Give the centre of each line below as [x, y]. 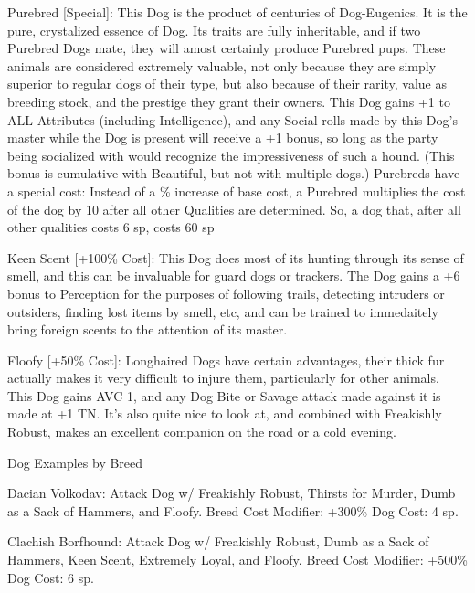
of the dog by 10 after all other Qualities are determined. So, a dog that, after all [234, 209]
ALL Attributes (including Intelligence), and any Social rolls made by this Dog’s [232, 119]
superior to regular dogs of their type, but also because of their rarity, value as [227, 84]
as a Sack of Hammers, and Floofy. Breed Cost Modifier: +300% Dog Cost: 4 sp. [233, 510]
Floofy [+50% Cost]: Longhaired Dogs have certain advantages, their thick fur [226, 360]
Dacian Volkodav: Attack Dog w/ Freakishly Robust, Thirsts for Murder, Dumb [232, 493]
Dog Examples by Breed [75, 462]
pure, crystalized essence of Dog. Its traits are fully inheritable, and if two [214, 30]
